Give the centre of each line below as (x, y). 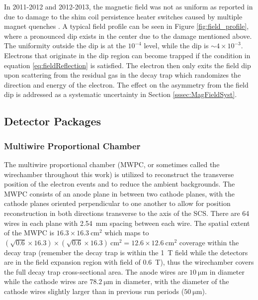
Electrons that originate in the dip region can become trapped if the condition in (127, 55)
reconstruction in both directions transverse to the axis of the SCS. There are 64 (127, 213)
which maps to (127, 233)
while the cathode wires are (46, 281)
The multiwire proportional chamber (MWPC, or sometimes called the (112, 164)
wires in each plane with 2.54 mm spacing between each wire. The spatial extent (127, 223)
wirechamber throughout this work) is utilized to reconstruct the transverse (119, 174)
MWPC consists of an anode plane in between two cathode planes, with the (120, 193)
